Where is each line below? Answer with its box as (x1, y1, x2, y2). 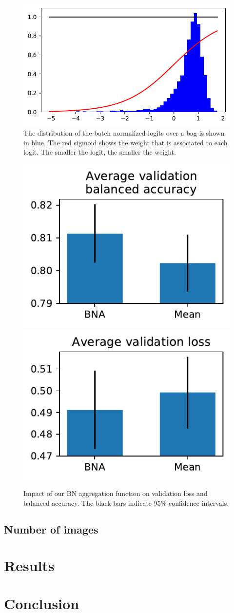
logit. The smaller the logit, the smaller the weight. (23, 147, 176, 157)
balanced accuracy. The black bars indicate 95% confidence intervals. (23, 498, 229, 508)
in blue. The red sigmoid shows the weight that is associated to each (23, 137, 228, 147)
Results (4, 555, 55, 575)
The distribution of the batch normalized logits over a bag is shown (23, 128, 225, 138)
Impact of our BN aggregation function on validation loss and (23, 488, 208, 498)
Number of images (4, 522, 98, 537)
